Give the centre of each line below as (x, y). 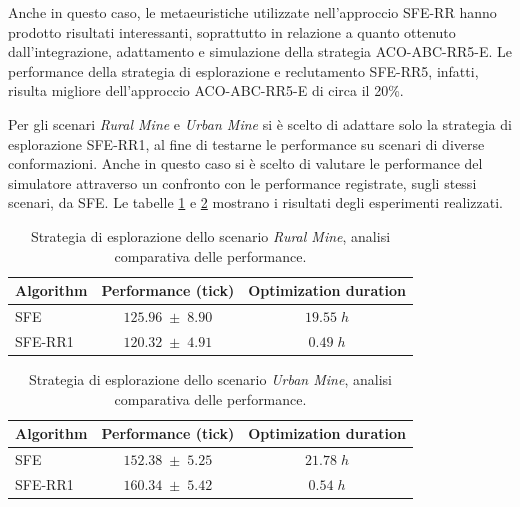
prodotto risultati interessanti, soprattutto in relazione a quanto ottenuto (232, 31)
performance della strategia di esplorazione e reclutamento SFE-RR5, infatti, (243, 70)
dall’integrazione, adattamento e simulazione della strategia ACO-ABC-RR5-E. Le (260, 51)
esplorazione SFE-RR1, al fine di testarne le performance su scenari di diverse (246, 143)
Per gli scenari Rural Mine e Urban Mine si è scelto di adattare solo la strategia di (260, 123)
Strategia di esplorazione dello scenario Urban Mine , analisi (210, 378)
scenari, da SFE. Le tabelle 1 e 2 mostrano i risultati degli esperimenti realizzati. (255, 202)
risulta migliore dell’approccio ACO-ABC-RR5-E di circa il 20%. (206, 90)
